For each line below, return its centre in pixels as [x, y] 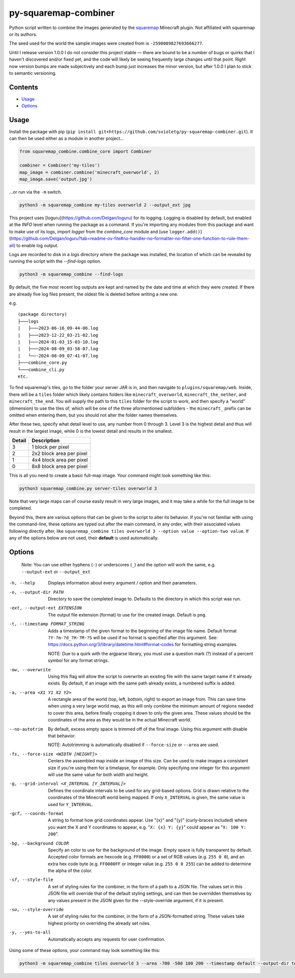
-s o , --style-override [36, 910]
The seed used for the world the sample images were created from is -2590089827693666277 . [106, 43]
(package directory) [43, 314]
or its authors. [23, 34]
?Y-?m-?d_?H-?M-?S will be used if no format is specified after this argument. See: [133, 637]
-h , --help [22, 583]
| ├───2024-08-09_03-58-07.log [58, 349]
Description [46, 441]
